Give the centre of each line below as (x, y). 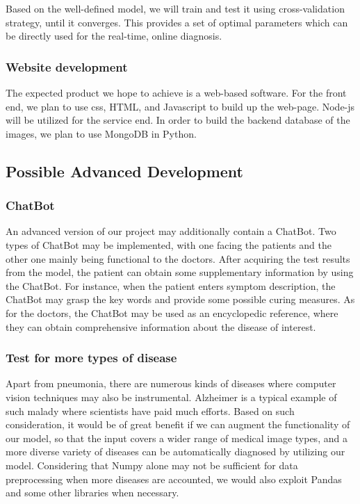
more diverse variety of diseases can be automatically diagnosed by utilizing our (175, 452)
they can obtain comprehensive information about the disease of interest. (161, 326)
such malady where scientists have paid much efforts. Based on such (150, 410)
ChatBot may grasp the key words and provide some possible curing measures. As (180, 299)
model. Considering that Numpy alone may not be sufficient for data (152, 465)
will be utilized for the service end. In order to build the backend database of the (178, 120)
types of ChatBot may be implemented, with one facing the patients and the (169, 244)
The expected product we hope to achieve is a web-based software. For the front (176, 92)
